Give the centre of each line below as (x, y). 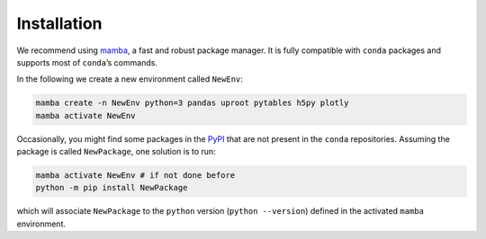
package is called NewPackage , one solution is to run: (116, 152)
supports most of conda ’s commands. (87, 62)
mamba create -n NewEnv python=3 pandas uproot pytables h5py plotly (192, 103)
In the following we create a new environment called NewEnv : (130, 79)
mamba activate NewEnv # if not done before (135, 176)
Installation (59, 23)
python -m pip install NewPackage (112, 188)
